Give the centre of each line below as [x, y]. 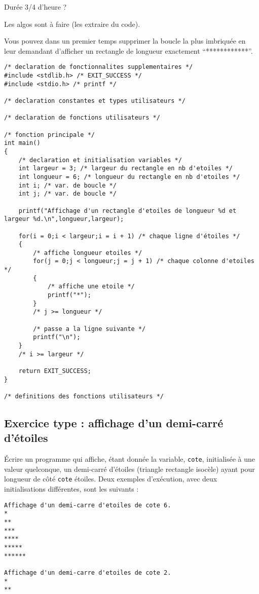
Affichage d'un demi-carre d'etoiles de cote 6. [88, 505]
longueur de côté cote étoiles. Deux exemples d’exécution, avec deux [111, 479]
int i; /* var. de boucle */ [67, 185]
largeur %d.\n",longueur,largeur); [64, 219]
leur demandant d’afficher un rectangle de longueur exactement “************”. [128, 50]
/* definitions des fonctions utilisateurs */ [84, 396]
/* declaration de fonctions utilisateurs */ [82, 118]
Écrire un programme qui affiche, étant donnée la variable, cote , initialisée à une [130, 459]
